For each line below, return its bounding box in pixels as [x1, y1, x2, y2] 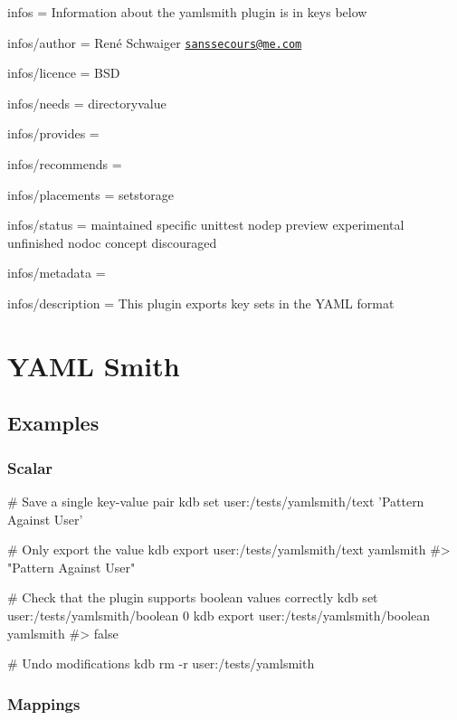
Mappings [7, 692, 81, 715]
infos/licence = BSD [7, 63, 120, 82]
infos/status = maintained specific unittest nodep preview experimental [7, 215, 405, 234]
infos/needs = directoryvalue [7, 93, 167, 112]
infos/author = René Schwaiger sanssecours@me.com [7, 33, 302, 52]
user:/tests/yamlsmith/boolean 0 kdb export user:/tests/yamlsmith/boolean [7, 605, 431, 624]
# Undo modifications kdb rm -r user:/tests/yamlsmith [7, 654, 315, 673]
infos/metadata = [7, 263, 106, 282]
